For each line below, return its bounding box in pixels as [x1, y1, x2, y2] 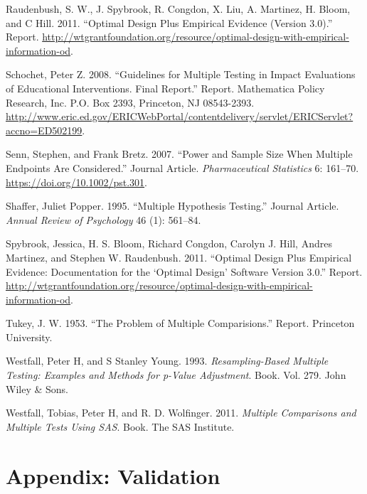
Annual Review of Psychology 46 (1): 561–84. [6, 212, 201, 227]
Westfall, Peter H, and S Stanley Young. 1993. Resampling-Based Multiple [6, 353, 329, 368]
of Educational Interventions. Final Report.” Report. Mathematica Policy [6, 80, 325, 95]
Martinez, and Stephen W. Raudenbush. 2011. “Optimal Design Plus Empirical [6, 249, 352, 264]
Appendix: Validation [6, 461, 220, 490]
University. [6, 329, 53, 344]
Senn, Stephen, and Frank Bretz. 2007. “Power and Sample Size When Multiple [6, 146, 353, 161]
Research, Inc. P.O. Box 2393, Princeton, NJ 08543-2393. [6, 95, 255, 109]
